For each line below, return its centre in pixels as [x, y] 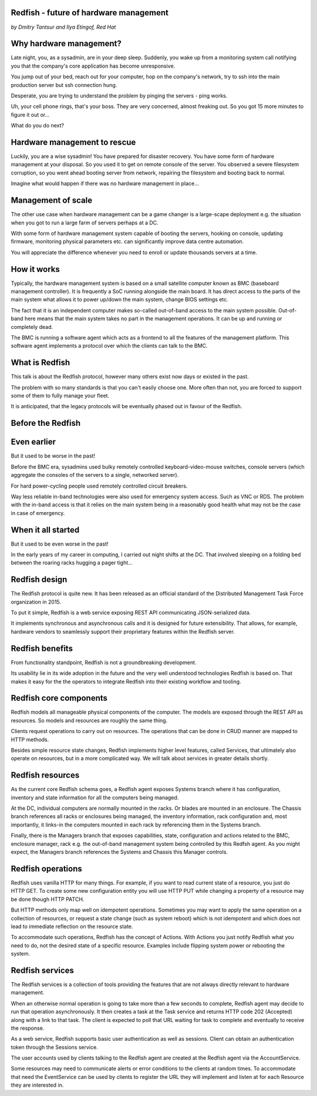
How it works [35, 269]
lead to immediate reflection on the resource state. [72, 926]
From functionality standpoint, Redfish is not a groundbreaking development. [104, 662]
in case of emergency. [38, 513]
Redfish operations [46, 868]
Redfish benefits [42, 648]
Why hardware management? [66, 44]
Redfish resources [45, 775]
